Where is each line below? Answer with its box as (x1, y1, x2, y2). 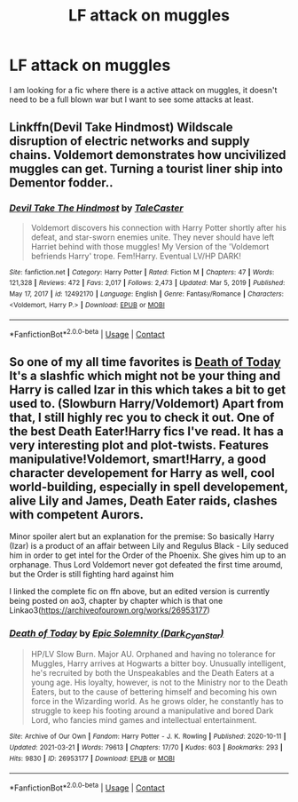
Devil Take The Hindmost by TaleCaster (9, 202, 184, 214)
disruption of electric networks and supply (9, 134, 250, 149)
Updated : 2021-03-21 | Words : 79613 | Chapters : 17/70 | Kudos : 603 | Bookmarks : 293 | (9, 742, 284, 751)
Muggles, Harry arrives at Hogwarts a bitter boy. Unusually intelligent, (30, 658, 286, 669)
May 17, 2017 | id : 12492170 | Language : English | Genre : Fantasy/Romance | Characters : (9, 290, 284, 298)
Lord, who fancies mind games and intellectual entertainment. (30, 715, 257, 726)
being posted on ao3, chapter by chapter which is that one (9, 595, 223, 606)
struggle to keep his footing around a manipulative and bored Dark (30, 705, 274, 716)
